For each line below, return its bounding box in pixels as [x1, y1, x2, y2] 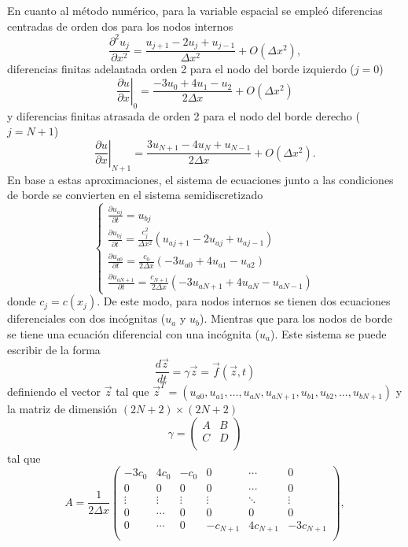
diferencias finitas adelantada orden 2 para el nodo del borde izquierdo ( [7, 61, 355, 77]
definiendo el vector [7, 383, 101, 400]
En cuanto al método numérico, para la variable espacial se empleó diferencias [7, 2, 383, 18]
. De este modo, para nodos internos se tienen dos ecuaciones [97, 293, 391, 309]
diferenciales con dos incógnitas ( [7, 310, 166, 327]
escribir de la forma [7, 341, 101, 357]
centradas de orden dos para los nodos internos [7, 17, 233, 34]
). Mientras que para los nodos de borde [200, 310, 393, 327]
